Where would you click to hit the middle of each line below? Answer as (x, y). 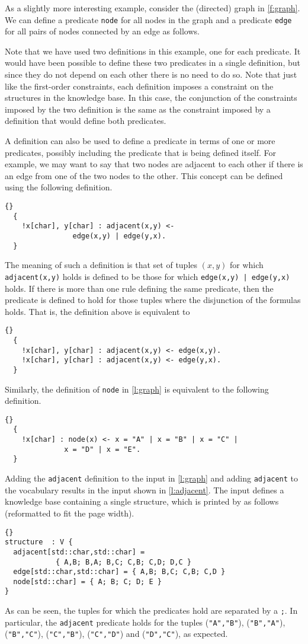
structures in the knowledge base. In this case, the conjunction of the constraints (151, 98)
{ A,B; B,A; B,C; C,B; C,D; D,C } (123, 562)
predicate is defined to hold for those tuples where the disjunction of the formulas (153, 300)
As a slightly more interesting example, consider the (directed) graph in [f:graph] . (153, 8)
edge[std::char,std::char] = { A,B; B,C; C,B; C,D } (119, 572)
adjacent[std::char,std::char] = (79, 552)
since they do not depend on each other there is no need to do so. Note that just (151, 74)
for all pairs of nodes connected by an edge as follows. (102, 31)
